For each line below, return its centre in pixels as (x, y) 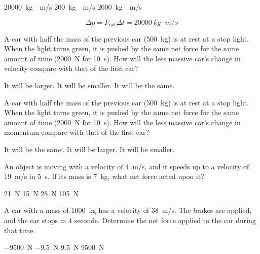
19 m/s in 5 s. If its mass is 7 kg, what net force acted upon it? (104, 176)
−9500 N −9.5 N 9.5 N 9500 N (54, 247)
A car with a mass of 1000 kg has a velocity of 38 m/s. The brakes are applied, (128, 210)
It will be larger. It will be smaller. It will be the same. (89, 85)
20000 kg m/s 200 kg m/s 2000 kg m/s (73, 7)
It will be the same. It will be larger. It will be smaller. (89, 149)
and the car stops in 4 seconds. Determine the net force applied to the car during (130, 220)
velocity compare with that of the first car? (71, 68)
